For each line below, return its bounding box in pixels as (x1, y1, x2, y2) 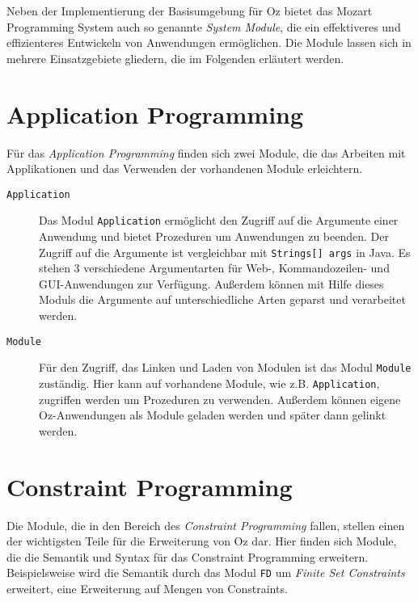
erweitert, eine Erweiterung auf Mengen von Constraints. (6, 579, 288, 596)
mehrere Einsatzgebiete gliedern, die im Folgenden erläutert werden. (6, 49, 344, 66)
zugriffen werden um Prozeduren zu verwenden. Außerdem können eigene (39, 390, 401, 407)
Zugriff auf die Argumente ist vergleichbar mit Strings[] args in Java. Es (39, 243, 411, 260)
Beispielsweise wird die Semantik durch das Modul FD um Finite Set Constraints (6, 564, 405, 581)
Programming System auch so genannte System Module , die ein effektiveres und (6, 18, 401, 35)
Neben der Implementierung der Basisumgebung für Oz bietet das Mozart (6, 2, 373, 19)
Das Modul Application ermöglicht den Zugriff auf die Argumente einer (39, 212, 399, 229)
